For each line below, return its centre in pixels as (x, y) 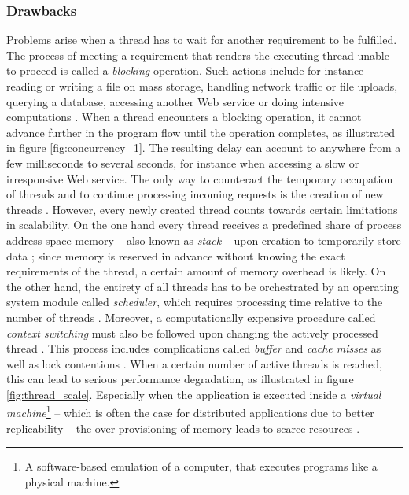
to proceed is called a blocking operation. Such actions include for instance (185, 70)
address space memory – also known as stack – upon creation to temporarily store (204, 240)
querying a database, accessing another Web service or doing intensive (175, 101)
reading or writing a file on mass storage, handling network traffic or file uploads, (202, 86)
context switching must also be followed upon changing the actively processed (192, 332)
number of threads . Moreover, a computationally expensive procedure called (191, 317)
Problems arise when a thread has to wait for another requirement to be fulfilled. (202, 40)
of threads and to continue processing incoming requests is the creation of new (195, 194)
